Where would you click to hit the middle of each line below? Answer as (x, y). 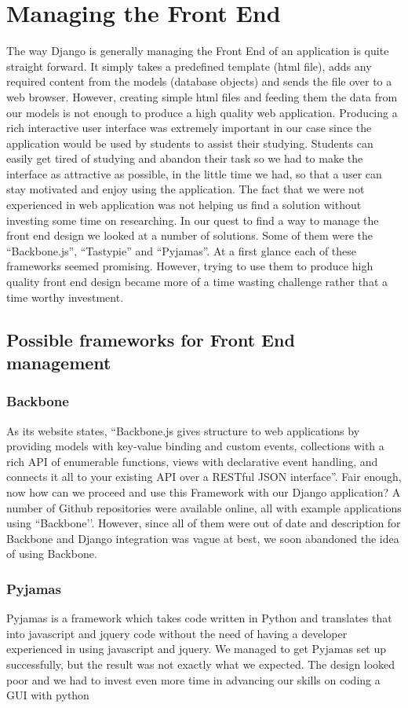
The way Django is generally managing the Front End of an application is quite (198, 51)
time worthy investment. (65, 297)
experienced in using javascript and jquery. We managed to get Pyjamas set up (197, 649)
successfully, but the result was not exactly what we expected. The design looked (201, 664)
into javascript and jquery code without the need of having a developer (177, 633)
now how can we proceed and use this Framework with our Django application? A (204, 492)
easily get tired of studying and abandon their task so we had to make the (185, 158)
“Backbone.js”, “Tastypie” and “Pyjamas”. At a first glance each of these (182, 250)
